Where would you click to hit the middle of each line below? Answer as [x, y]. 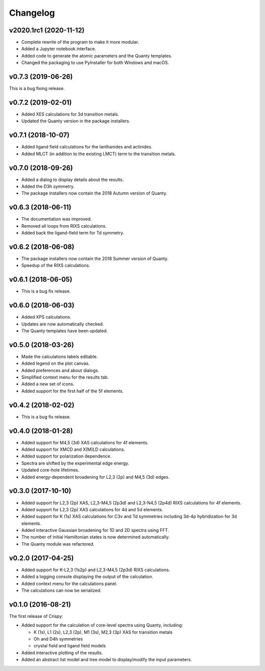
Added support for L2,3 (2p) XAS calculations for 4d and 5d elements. [92, 509]
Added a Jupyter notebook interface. [59, 49]
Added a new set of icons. [48, 384]
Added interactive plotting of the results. [62, 653]
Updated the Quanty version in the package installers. [76, 121]
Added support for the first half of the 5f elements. [72, 391]
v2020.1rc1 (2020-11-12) [47, 30]
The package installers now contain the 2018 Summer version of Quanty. [95, 259]
